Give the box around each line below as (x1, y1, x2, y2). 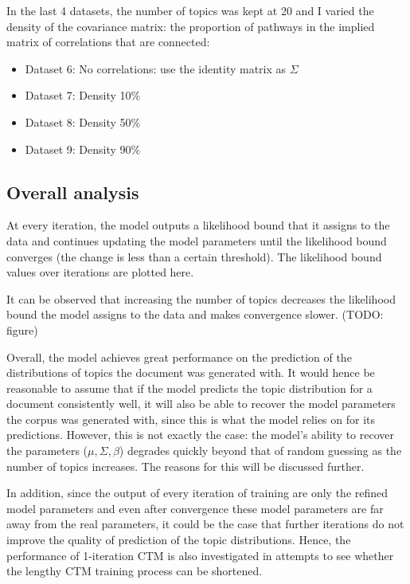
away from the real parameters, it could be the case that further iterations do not (6, 515, 404, 532)
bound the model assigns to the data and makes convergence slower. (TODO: (6, 306, 384, 323)
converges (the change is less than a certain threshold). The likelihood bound (6, 248, 382, 265)
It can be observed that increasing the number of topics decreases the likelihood (6, 290, 396, 307)
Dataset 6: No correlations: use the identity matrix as (25, 60, 287, 76)
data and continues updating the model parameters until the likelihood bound (6, 232, 387, 249)
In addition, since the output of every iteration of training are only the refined (6, 484, 389, 501)
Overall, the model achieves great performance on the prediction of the (6, 348, 352, 365)
